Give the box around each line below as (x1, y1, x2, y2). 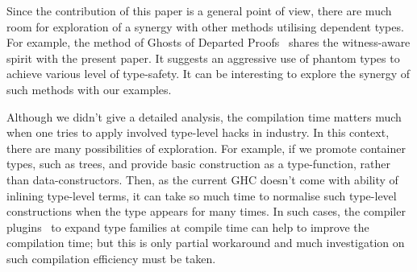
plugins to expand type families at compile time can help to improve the (6, 218, 369, 235)
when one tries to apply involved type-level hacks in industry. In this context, (6, 124, 390, 141)
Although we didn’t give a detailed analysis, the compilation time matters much (6, 108, 402, 125)
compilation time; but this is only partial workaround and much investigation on (6, 234, 405, 251)
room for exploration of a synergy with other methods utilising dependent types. (6, 18, 404, 35)
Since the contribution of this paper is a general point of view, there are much (6, 2, 392, 19)
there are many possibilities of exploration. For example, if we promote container (6, 139, 406, 156)
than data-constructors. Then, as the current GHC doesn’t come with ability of (6, 171, 398, 188)
